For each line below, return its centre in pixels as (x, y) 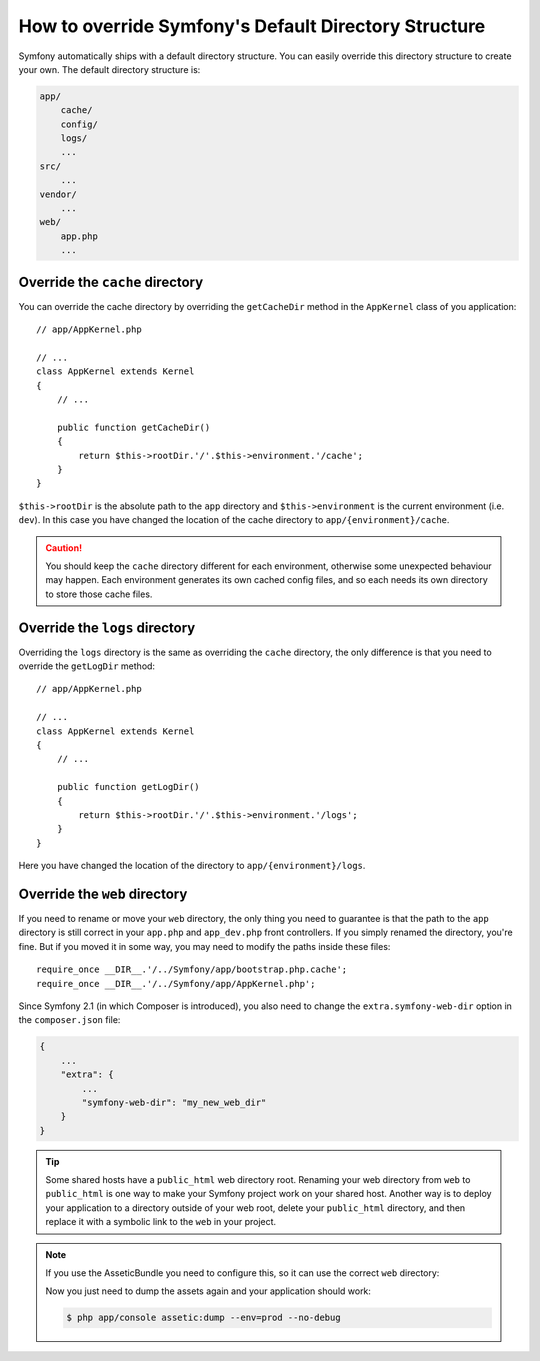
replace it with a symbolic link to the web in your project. (161, 1222)
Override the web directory (103, 893)
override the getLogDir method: (86, 666)
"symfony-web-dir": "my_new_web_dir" (174, 1102)
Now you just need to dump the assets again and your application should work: (208, 1291)
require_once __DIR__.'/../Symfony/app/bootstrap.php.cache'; (192, 969)
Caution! (64, 547)
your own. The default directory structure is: (109, 69)
